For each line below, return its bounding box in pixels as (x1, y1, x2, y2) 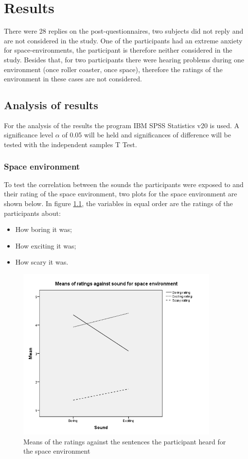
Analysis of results (4, 97, 98, 113)
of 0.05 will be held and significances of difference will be (62, 130, 231, 140)
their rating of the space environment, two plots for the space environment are (4, 189, 237, 199)
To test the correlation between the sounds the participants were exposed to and (4, 179, 244, 189)
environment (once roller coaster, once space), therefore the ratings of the (4, 64, 223, 74)
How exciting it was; (15, 240, 76, 250)
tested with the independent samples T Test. (4, 139, 137, 150)
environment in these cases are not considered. (4, 74, 142, 84)
